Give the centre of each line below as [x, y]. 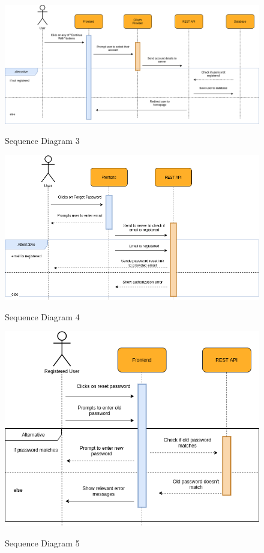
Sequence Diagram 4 [42, 316]
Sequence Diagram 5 [42, 543]
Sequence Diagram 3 [42, 141]
